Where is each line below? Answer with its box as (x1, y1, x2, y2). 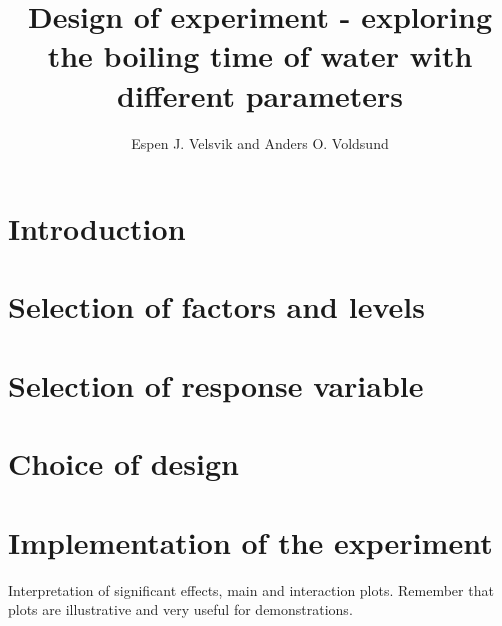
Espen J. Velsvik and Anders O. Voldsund (131, 132, 389, 153)
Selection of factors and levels (8, 286, 425, 327)
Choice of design (8, 443, 239, 484)
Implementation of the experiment (8, 521, 493, 562)
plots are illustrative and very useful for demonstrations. (8, 599, 353, 620)
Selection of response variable (8, 364, 424, 405)
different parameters (117, 74, 403, 115)
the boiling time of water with (47, 35, 473, 76)
